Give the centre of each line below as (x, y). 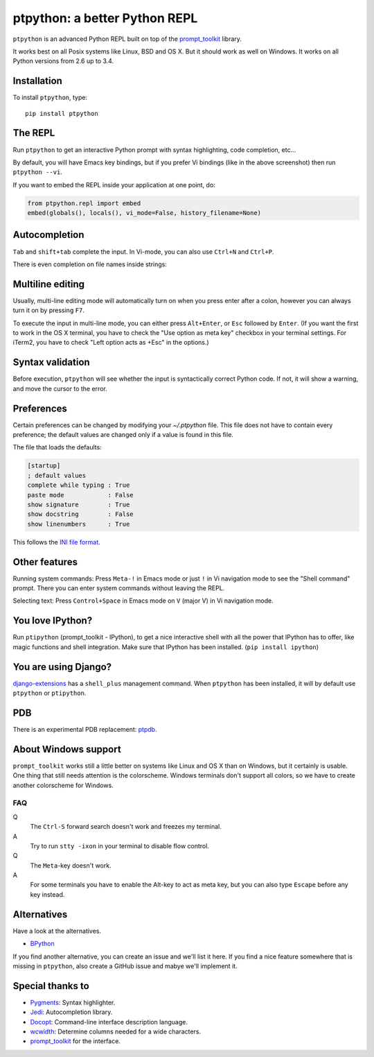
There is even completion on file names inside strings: (90, 264)
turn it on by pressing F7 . (48, 310)
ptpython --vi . (37, 172)
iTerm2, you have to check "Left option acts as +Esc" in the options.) (111, 343)
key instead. (47, 894)
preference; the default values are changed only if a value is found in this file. (123, 435)
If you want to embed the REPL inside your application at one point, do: (114, 184)
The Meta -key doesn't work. (71, 865)
